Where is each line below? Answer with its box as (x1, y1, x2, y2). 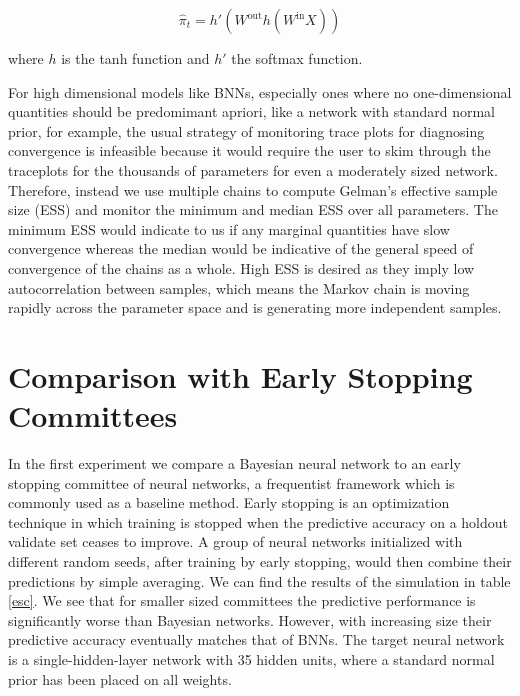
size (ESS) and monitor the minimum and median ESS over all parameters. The (8, 199, 498, 220)
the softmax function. (231, 48, 363, 68)
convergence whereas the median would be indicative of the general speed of (8, 238, 474, 259)
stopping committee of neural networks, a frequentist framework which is (8, 472, 455, 493)
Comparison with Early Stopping (8, 355, 473, 396)
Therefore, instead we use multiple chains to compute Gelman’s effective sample (8, 179, 498, 200)
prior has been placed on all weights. (8, 668, 232, 689)
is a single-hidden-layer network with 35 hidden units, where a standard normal (8, 648, 495, 669)
